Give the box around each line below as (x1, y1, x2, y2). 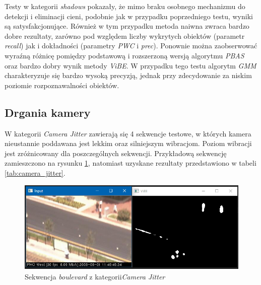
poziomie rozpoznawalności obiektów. (5, 80, 119, 90)
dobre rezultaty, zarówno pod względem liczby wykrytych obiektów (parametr (5, 30, 245, 41)
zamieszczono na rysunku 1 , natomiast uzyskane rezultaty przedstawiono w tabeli (5, 158, 256, 168)
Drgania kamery (5, 104, 91, 120)
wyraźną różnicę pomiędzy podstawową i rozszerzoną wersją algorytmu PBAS (5, 50, 244, 60)
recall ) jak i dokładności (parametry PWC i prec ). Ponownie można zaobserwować (5, 40, 257, 51)
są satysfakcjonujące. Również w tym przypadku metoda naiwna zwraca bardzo (5, 21, 249, 31)
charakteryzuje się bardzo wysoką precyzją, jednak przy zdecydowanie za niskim (5, 70, 252, 81)
